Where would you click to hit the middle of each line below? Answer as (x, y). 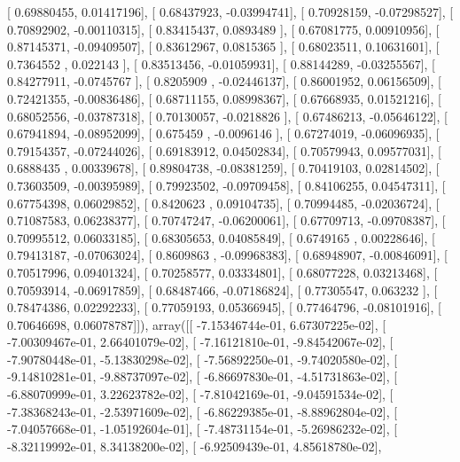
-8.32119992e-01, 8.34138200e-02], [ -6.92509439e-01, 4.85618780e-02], (195, 446)
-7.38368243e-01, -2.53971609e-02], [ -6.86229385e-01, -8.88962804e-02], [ (203, 411)
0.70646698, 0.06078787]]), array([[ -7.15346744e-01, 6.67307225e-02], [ (197, 324)
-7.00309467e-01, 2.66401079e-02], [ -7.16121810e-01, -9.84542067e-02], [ (200, 342)
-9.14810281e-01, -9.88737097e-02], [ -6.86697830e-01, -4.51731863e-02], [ (203, 376)
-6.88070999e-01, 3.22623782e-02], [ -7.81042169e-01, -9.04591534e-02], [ (200, 394)
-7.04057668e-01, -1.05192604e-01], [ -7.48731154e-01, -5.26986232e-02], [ (203, 429)
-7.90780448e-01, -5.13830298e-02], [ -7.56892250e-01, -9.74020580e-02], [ (203, 359)
